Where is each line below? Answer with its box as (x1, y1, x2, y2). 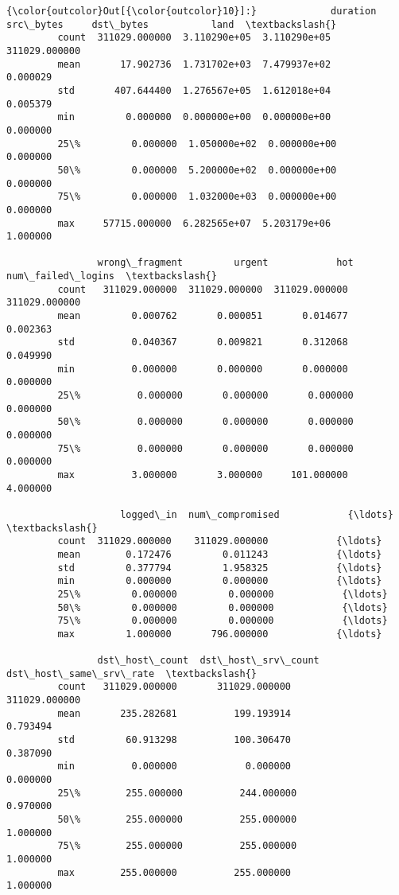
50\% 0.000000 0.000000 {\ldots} (57, 601, 388, 613)
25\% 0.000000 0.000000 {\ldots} (57, 588, 388, 600)
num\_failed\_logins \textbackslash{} (6, 270, 217, 282)
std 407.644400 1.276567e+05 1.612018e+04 (57, 84, 331, 96)
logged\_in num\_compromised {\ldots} (120, 508, 393, 520)
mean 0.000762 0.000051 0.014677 (57, 310, 348, 322)
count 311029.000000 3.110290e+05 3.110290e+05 (57, 32, 331, 44)
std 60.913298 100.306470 (57, 734, 291, 746)
